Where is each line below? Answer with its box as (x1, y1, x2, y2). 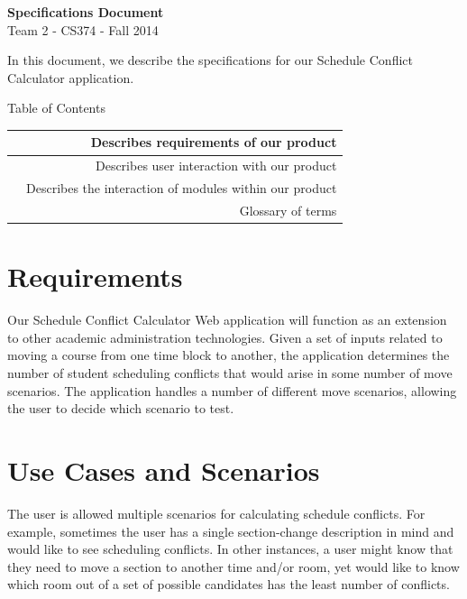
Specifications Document (7, 3, 164, 21)
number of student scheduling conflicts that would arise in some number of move (7, 364, 453, 382)
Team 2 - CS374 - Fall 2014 (7, 20, 159, 39)
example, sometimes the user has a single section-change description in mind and (7, 521, 454, 540)
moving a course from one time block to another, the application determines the (7, 346, 450, 364)
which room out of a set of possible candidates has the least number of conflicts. (7, 575, 450, 594)
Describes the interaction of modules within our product (26, 179, 337, 198)
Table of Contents (7, 98, 105, 117)
